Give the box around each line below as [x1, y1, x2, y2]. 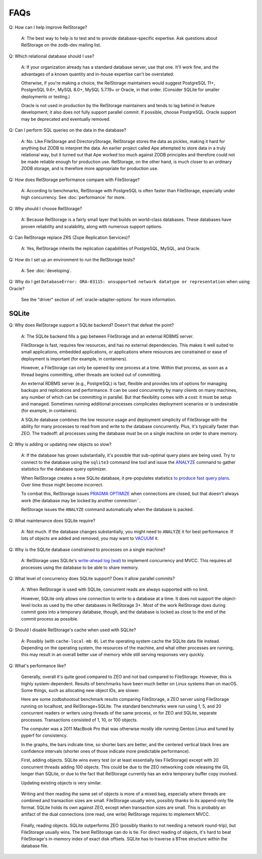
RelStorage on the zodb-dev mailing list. [21, 42, 101, 48]
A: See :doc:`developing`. [21, 268, 72, 274]
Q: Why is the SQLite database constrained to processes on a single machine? [9, 547, 165, 552]
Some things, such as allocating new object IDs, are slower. [21, 687, 140, 693]
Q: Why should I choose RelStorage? [9, 205, 82, 211]
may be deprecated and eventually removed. [21, 116, 111, 122]
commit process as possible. [21, 616, 79, 621]
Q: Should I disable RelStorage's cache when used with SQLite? [9, 627, 136, 633]
